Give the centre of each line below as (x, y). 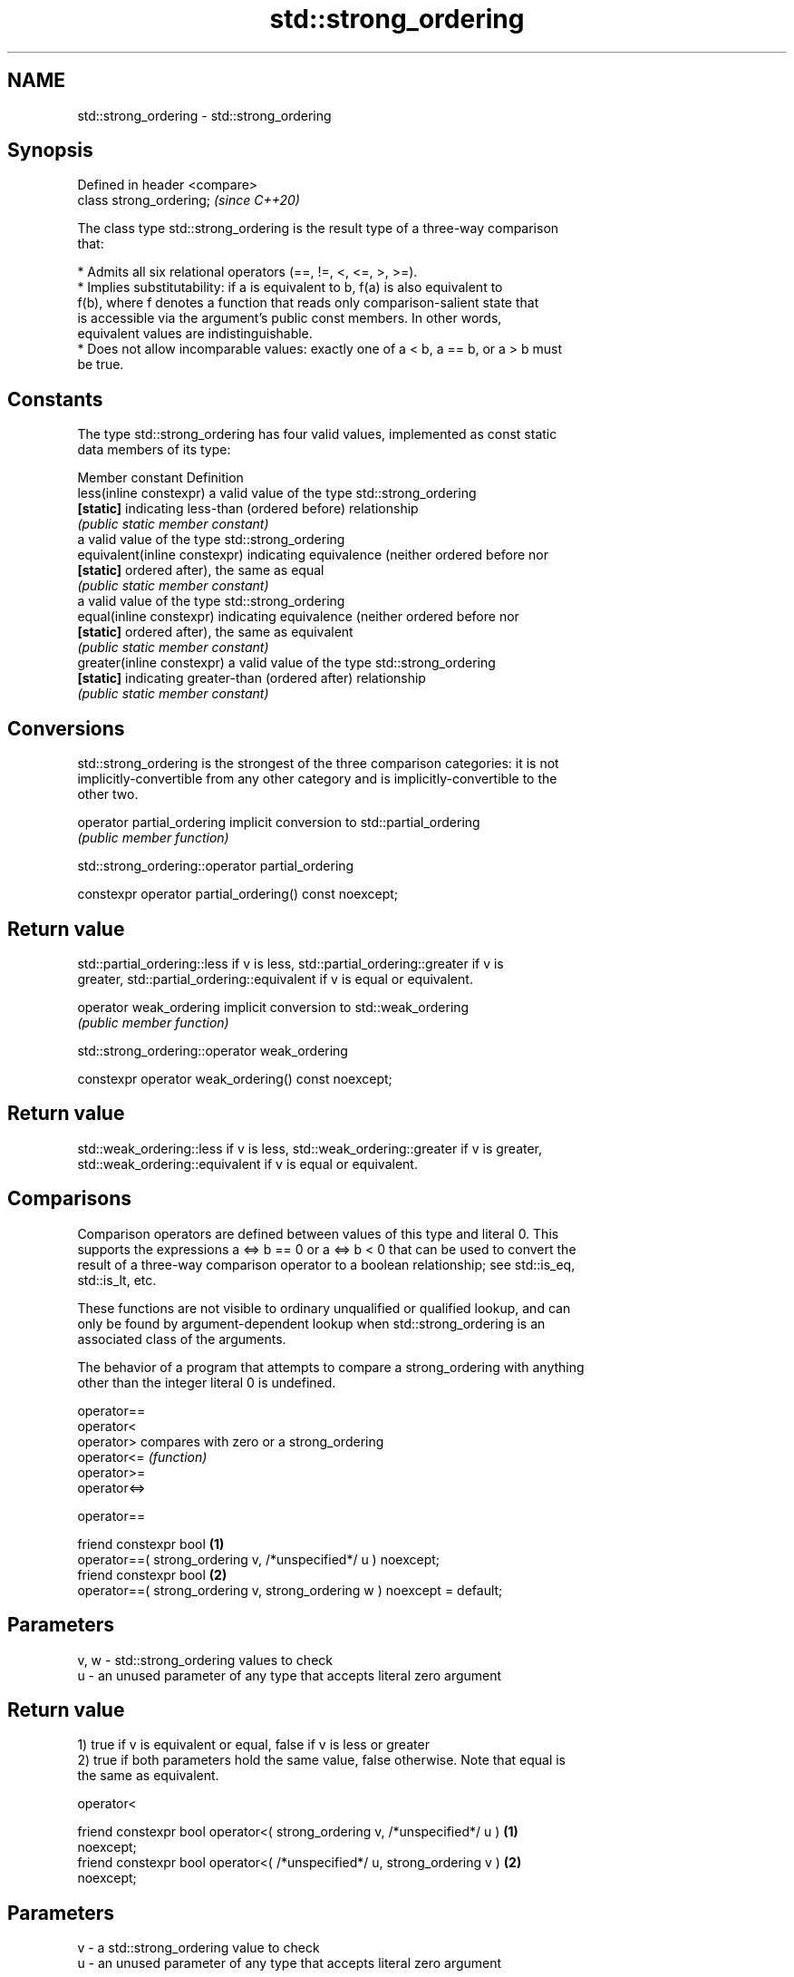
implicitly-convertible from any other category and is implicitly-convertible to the (317, 779)
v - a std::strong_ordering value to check (198, 1948)
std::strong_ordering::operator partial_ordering (216, 866)
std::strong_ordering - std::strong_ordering (204, 115)
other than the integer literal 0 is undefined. (207, 1382)
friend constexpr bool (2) (152, 1574)
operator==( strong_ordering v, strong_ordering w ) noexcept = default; (290, 1590)
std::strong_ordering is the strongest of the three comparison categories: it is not (318, 764)
